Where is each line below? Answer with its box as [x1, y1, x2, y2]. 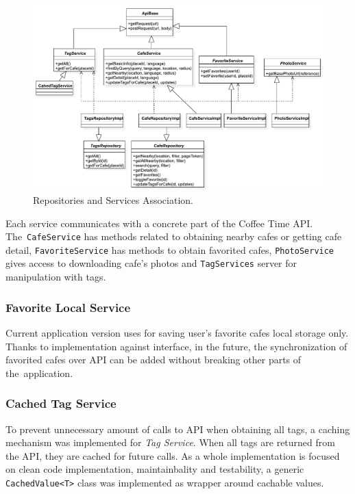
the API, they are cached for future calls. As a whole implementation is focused [5, 448, 340, 463]
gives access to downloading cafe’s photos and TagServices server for [5, 256, 297, 270]
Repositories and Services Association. [33, 192, 193, 207]
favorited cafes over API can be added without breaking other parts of [5, 352, 302, 367]
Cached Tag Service [5, 395, 117, 412]
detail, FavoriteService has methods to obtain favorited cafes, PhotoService [5, 242, 334, 257]
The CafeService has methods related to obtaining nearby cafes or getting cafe [5, 229, 342, 244]
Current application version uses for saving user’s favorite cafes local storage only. [5, 325, 349, 339]
